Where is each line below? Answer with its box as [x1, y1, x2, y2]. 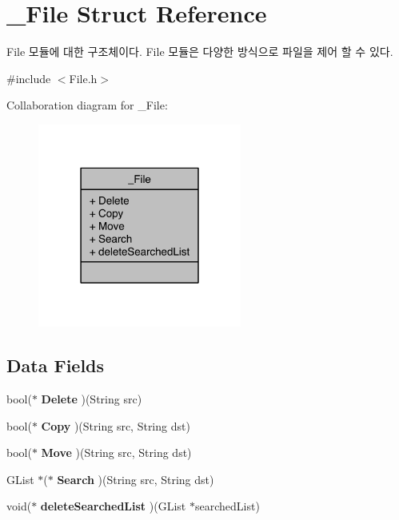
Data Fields [6, 353, 105, 378]
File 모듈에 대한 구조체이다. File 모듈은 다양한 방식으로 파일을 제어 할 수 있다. [6, 43, 393, 60]
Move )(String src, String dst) [41, 444, 192, 461]
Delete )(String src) [41, 391, 142, 407]
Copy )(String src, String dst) [41, 417, 190, 434]
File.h [69, 69, 98, 86]
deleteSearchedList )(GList [40, 498, 186, 514]
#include [6, 69, 51, 86]
